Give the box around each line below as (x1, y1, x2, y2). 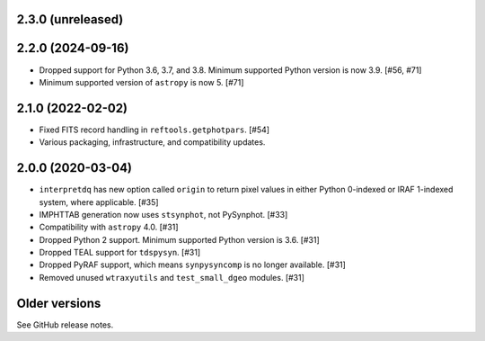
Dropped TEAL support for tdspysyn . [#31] (39, 247, 201, 258)
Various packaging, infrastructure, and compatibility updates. (39, 137, 266, 148)
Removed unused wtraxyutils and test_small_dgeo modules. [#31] (39, 272, 305, 283)
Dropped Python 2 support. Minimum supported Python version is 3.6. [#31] (39, 234, 321, 245)
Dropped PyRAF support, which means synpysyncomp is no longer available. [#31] (39, 259, 346, 270)
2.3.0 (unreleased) (16, 12, 124, 27)
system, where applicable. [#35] (39, 196, 159, 207)
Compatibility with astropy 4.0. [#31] (39, 221, 179, 233)
